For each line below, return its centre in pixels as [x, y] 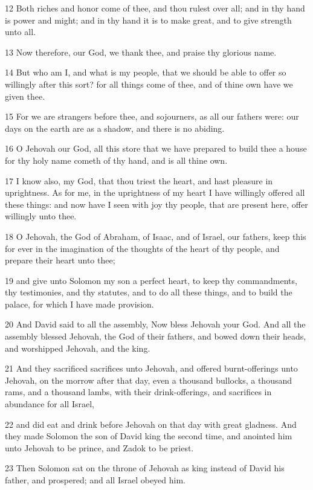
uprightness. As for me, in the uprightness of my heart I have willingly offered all [155, 192]
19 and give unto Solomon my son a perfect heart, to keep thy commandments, [151, 280]
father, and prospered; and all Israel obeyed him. [95, 480]
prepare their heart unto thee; [60, 260]
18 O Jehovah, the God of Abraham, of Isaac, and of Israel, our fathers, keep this [156, 236]
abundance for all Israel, [50, 404]
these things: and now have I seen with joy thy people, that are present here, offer [156, 204]
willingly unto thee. [41, 216]
